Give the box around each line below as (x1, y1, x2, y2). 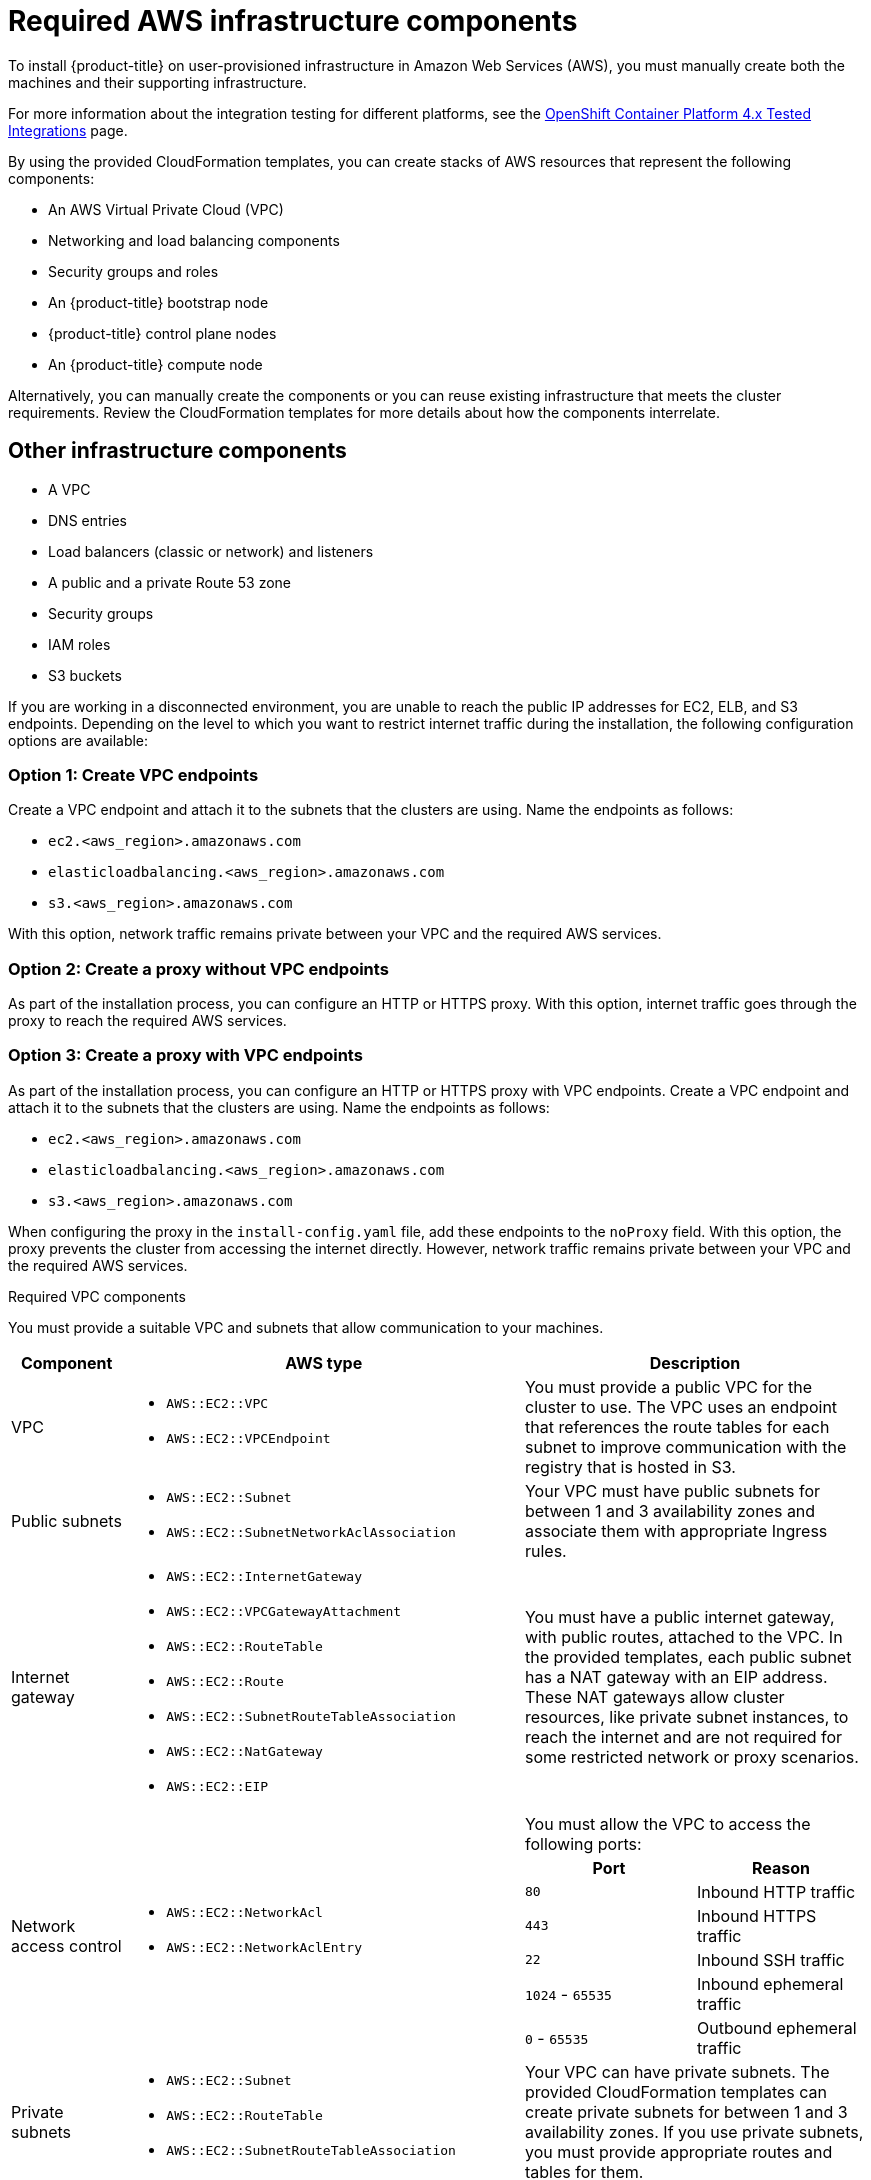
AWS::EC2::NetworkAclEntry (166, 1939, 362, 1955)
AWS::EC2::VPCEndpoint (166, 1430, 331, 1446)
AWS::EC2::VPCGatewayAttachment (166, 1603, 402, 1619)
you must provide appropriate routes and (524, 2141, 833, 2162)
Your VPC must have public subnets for (524, 1480, 821, 1501)
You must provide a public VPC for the (524, 1376, 813, 1397)
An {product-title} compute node (48, 355, 263, 373)
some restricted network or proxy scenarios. (524, 1747, 859, 1768)
